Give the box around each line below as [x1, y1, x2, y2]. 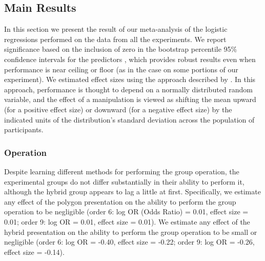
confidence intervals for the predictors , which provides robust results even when [4, 53, 256, 64]
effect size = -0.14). [4, 246, 65, 257]
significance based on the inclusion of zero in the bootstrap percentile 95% [4, 44, 237, 54]
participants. [4, 124, 44, 135]
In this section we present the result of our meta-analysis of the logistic [4, 24, 228, 34]
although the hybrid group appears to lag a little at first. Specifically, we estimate [4, 186, 261, 197]
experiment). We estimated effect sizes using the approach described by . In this [4, 74, 256, 85]
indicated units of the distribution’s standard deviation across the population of [4, 114, 255, 125]
